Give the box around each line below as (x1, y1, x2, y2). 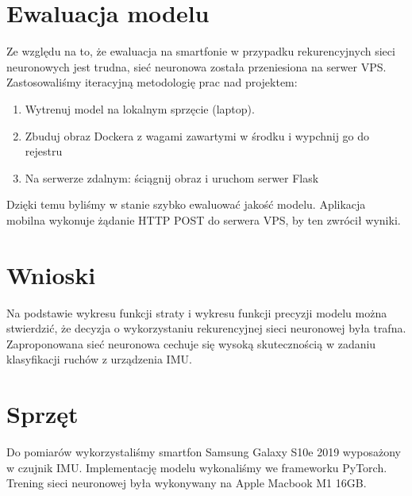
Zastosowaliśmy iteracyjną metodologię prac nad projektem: (6, 74, 298, 90)
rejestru (25, 143, 63, 160)
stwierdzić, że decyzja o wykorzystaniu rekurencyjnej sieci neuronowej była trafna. (6, 320, 406, 336)
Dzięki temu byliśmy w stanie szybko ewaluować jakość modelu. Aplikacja (6, 196, 366, 213)
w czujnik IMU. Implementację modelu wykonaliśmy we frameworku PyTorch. (6, 459, 387, 475)
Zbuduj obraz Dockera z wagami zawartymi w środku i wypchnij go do (25, 127, 370, 144)
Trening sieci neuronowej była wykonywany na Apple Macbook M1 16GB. (6, 475, 367, 491)
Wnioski (6, 258, 96, 290)
